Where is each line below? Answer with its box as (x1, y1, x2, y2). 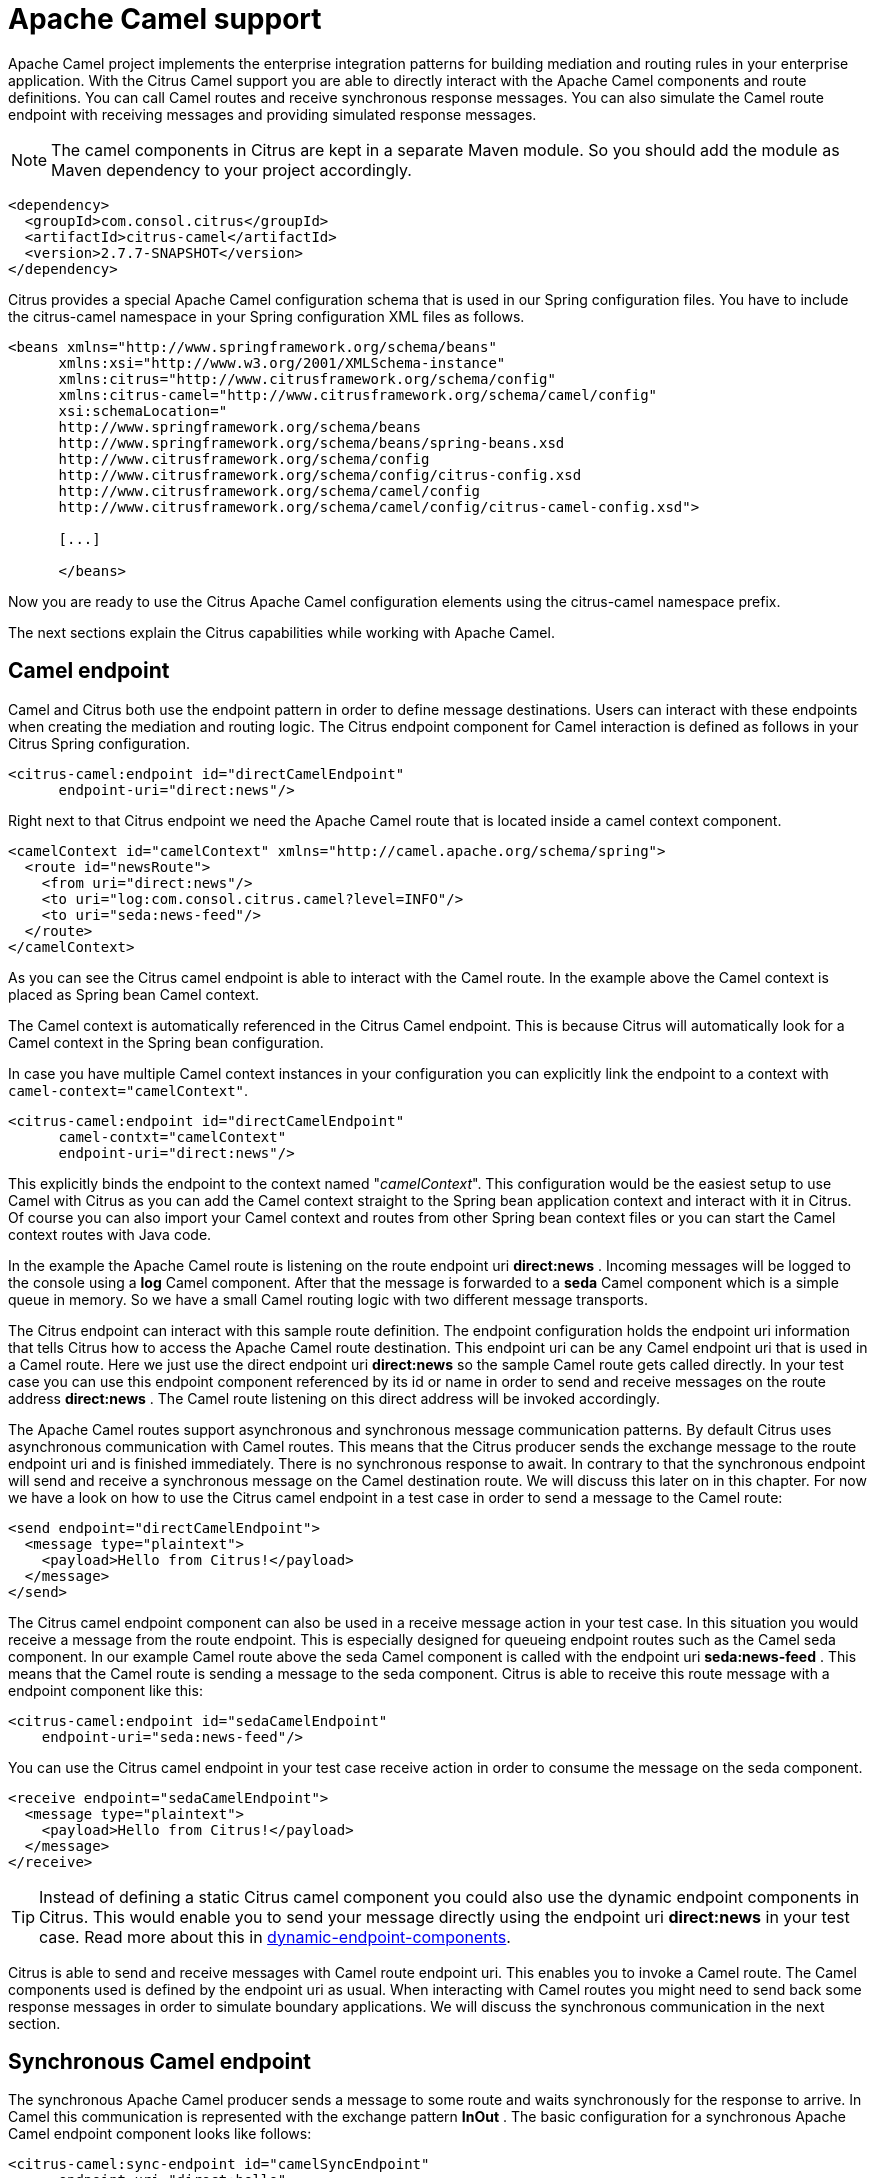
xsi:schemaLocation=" (58, 402, 228, 419)
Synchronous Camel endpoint (8, 2049, 312, 2075)
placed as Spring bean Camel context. (8, 985, 260, 1003)
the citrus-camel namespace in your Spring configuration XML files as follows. (8, 307, 525, 325)
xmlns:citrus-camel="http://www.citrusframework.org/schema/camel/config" (58, 386, 658, 403)
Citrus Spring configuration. (8, 734, 191, 752)
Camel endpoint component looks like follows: (8, 2125, 312, 2143)
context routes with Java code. (8, 1225, 212, 1243)
